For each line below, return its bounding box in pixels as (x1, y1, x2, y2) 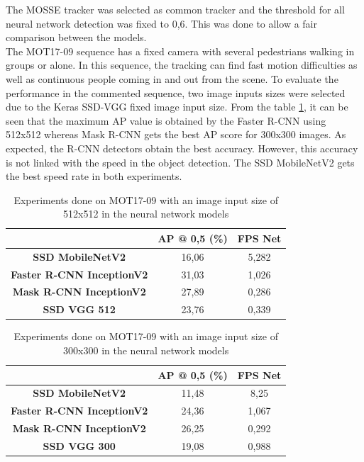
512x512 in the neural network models (63, 206, 229, 221)
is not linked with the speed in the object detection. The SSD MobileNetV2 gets (6, 154, 355, 169)
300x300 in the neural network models (63, 342, 229, 357)
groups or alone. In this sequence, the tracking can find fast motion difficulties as (6, 57, 358, 72)
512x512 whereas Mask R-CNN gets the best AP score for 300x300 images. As (6, 127, 346, 142)
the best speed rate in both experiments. (6, 169, 182, 184)
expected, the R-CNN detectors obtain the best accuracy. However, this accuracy (6, 140, 358, 155)
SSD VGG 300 (43, 438, 116, 453)
